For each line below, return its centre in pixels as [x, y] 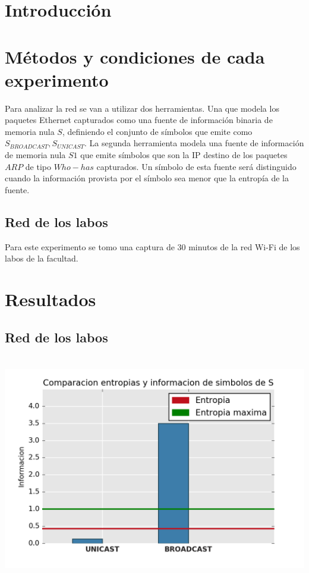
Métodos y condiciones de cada [135, 56]
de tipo [38, 166]
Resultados [51, 299]
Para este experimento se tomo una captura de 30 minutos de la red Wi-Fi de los [152, 246]
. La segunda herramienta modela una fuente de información [194, 143]
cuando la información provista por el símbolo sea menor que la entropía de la [147, 178]
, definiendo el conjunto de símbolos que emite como [157, 131]
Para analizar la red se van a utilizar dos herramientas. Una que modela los [142, 108]
